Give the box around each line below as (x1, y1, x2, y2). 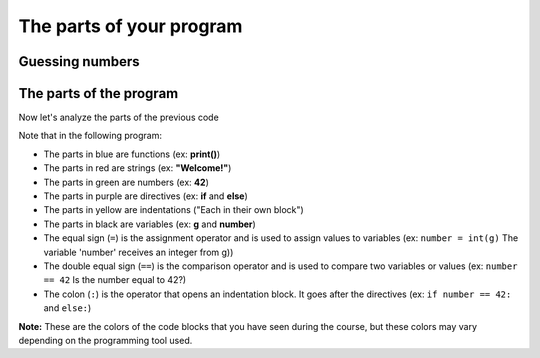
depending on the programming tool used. (18, 334, 193, 346)
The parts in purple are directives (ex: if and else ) (43, 190, 249, 202)
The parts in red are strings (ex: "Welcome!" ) (43, 162, 232, 174)
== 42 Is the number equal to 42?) (43, 274, 187, 286)
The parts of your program (18, 15, 243, 37)
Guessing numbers (18, 53, 140, 70)
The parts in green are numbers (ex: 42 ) (43, 176, 209, 188)
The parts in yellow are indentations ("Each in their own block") (43, 204, 304, 216)
